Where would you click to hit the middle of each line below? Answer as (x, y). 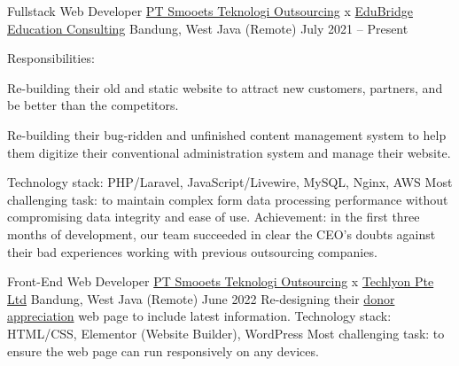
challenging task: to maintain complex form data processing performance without (228, 199)
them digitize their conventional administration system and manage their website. (229, 152)
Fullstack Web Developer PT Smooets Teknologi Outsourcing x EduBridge (210, 11)
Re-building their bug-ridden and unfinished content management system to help (227, 134)
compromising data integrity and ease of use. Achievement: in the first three (214, 217)
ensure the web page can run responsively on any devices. (163, 350)
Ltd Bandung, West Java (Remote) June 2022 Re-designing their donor (201, 298)
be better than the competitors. (93, 105)
